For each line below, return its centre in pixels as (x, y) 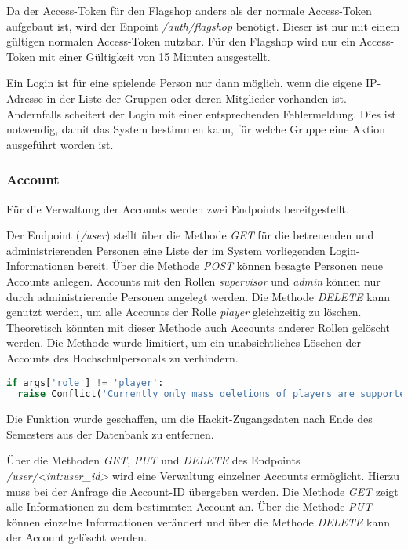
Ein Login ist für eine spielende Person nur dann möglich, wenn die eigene (184, 83)
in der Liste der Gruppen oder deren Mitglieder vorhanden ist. (197, 98)
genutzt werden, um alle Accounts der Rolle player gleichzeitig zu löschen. (184, 312)
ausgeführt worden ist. (60, 144)
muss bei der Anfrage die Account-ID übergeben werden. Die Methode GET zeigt (202, 491)
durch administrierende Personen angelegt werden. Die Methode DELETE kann (199, 296)
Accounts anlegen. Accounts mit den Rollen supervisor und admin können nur (193, 280)
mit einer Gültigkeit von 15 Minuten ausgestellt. (155, 56)
